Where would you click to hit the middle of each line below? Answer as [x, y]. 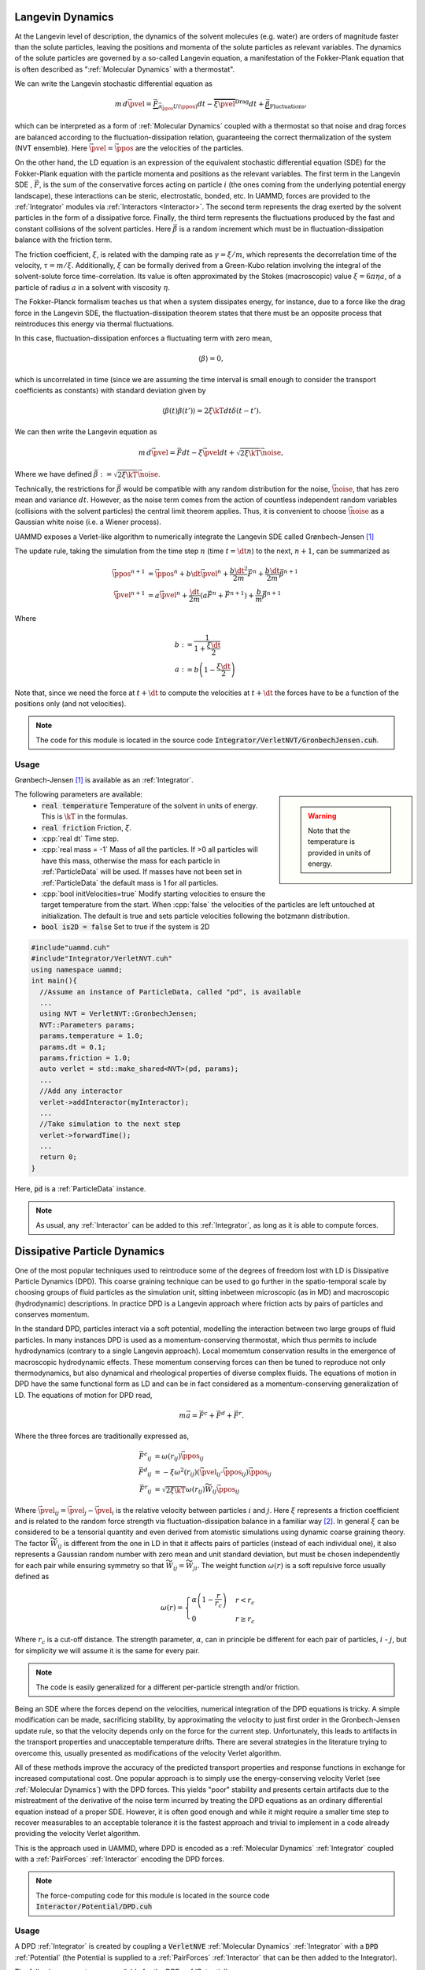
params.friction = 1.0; [85, 1057]
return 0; [59, 1157]
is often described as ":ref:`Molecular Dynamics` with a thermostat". [125, 69]
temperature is [332, 842]
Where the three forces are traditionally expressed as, [102, 1436]
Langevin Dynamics [64, 17]
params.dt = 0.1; [73, 1047]
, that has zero [376, 489]
